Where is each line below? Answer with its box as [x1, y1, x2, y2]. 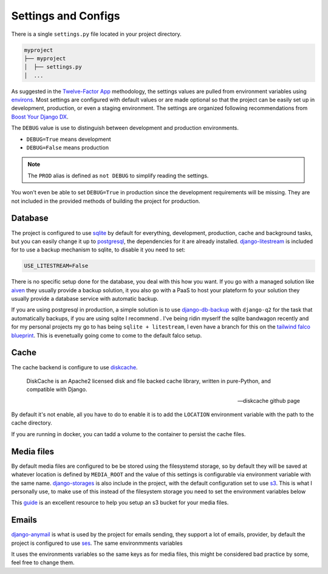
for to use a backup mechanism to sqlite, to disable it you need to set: [11, 246, 185, 253]
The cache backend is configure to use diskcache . [11, 363, 138, 371]
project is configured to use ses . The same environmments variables [11, 539, 183, 547]
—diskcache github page [237, 397, 300, 404]
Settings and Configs [11, 9, 120, 22]
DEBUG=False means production [26, 144, 109, 151]
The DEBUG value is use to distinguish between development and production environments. [11, 125, 239, 132]
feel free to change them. [11, 559, 75, 566]
